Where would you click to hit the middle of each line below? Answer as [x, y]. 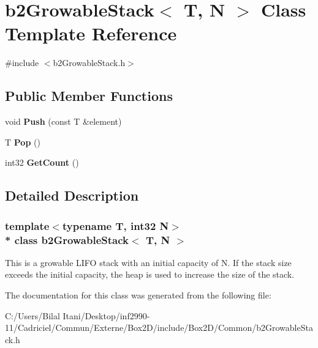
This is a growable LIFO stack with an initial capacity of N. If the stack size [148, 262]
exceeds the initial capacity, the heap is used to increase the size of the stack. [150, 274]
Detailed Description [72, 195]
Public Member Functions [89, 96]
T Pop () [23, 142]
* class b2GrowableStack [67, 239]
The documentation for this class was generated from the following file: [138, 295]
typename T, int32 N [115, 225]
